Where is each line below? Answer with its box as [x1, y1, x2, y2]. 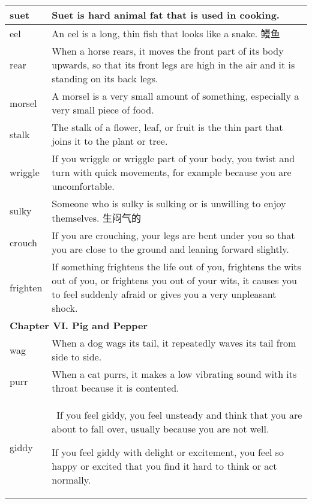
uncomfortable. [52, 179, 115, 193]
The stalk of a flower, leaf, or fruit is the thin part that [52, 120, 283, 134]
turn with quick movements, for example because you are [52, 165, 292, 179]
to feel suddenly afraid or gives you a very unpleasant [52, 287, 277, 301]
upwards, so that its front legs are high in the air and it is [52, 58, 295, 71]
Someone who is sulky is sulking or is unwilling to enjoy [52, 196, 286, 210]
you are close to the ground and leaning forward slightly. [52, 242, 289, 256]
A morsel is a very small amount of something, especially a [52, 89, 299, 103]
